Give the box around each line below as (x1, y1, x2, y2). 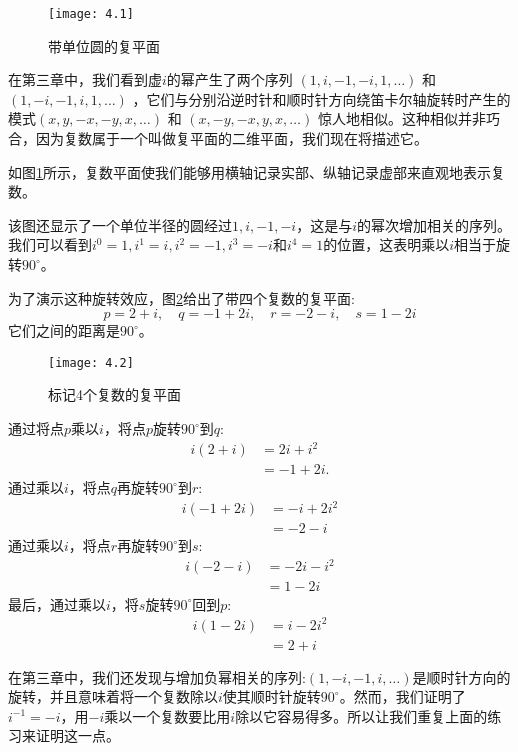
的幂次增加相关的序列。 (357, 214, 512, 235)
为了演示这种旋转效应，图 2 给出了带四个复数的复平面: (8, 287, 355, 308)
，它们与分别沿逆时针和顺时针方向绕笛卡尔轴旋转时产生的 (132, 88, 511, 109)
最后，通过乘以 (8, 593, 106, 614)
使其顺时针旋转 (222, 686, 321, 707)
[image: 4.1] (48, 7, 134, 21)
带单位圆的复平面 (48, 35, 160, 56)
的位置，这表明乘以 (323, 234, 450, 255)
